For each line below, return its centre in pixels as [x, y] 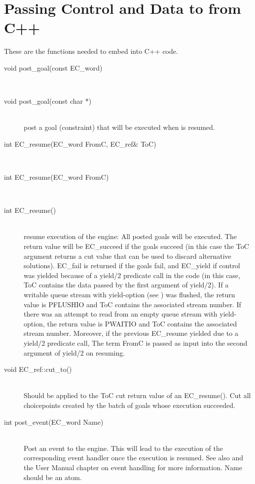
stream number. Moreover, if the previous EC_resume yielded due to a [131, 333]
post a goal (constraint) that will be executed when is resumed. [119, 127]
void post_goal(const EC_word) [53, 67]
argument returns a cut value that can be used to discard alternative [127, 256]
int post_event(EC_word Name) [54, 422]
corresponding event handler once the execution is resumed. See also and [133, 458]
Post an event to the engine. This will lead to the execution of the [123, 448]
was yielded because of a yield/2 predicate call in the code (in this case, [132, 275]
